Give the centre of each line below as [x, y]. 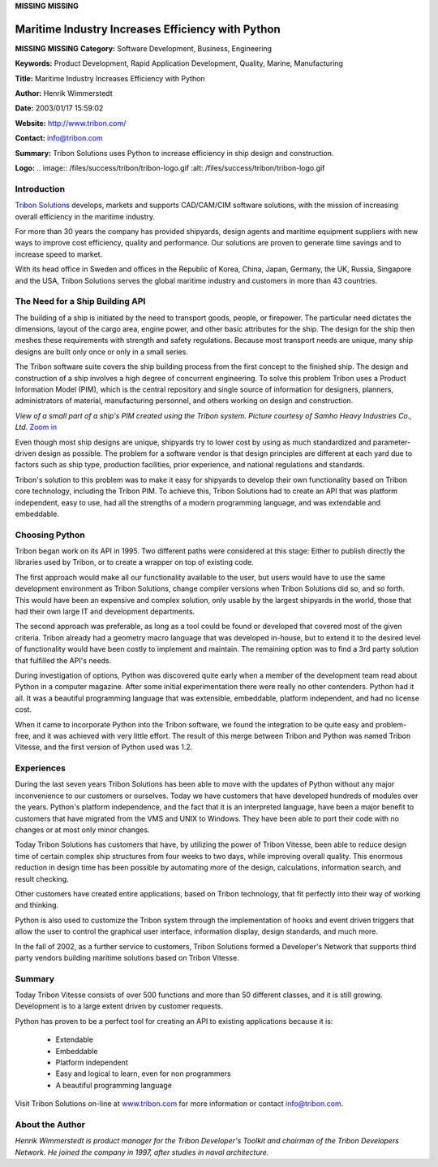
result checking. [42, 879]
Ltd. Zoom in [36, 427]
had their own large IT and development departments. [105, 611]
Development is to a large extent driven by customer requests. [119, 1006]
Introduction [40, 189]
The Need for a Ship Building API [80, 302]
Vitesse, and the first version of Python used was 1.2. [104, 747]
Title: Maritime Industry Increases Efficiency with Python [110, 78]
